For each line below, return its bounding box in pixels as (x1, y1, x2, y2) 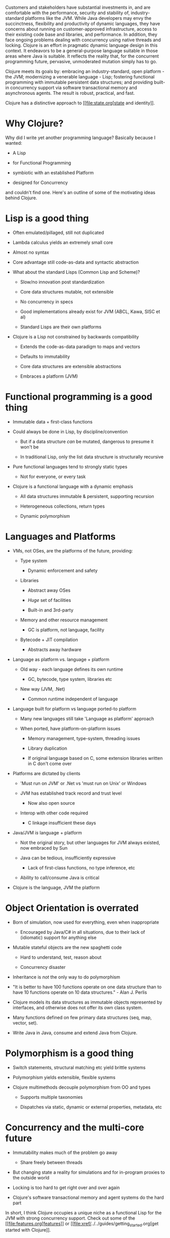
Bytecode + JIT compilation (20, 637, 78, 643)
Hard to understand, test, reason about (20, 954, 101, 960)
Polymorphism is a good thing (5, 1047, 134, 1059)
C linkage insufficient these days (27, 820, 96, 826)
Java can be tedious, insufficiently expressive (20, 855, 116, 861)
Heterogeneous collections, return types (20, 503, 105, 509)
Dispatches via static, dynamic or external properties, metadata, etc (20, 1103, 162, 1110)
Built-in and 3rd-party (27, 607, 74, 613)
